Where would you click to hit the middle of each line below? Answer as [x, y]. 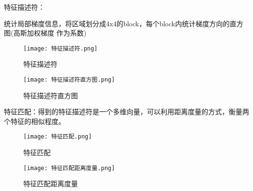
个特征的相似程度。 [35, 121]
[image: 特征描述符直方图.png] [69, 80]
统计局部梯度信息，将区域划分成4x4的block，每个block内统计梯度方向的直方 [124, 23]
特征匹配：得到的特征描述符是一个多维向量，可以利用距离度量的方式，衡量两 [126, 112]
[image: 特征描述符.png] [61, 48]
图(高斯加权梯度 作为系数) [45, 33]
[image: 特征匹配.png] [58, 137]
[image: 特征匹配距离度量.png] [69, 168]
